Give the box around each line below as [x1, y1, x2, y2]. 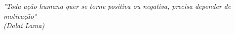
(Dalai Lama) [3, 20, 45, 31]
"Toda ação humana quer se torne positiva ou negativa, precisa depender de [3, 1, 231, 11]
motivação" [3, 10, 37, 21]
